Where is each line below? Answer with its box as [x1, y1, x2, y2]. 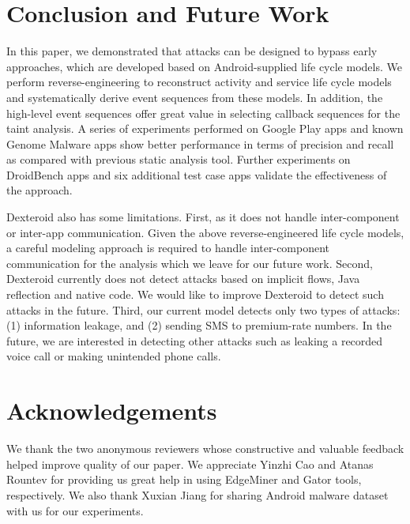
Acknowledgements [6, 394, 217, 427]
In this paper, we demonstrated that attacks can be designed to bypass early [6, 43, 378, 59]
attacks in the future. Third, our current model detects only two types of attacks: [6, 301, 401, 318]
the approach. [6, 182, 73, 198]
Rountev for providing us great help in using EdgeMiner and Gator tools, [6, 471, 362, 488]
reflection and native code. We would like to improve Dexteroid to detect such [6, 286, 384, 303]
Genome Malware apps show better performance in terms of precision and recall [6, 135, 394, 152]
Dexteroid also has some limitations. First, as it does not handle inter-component [6, 209, 400, 225]
